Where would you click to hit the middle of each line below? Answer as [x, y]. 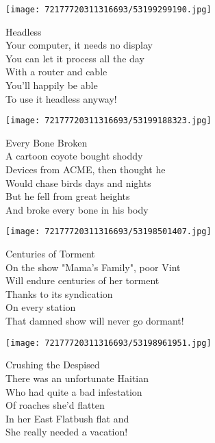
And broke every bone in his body [77, 209]
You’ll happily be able [52, 85]
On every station [41, 307]
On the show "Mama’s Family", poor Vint [93, 267]
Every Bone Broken [47, 142]
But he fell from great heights [68, 196]
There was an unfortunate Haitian [77, 378]
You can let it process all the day [75, 58]
